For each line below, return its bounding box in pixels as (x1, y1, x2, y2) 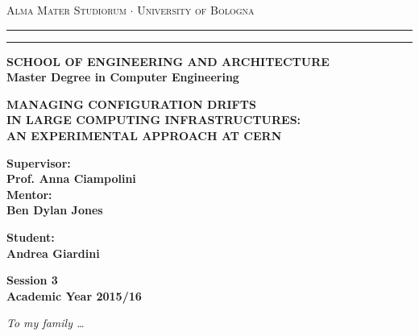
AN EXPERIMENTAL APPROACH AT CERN (6, 127, 282, 143)
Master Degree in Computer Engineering (6, 68, 239, 85)
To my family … (6, 314, 85, 331)
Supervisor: (6, 154, 71, 171)
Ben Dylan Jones (6, 201, 103, 218)
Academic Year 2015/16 (6, 287, 142, 304)
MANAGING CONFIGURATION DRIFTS (6, 95, 256, 112)
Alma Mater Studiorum (6, 2, 127, 18)
